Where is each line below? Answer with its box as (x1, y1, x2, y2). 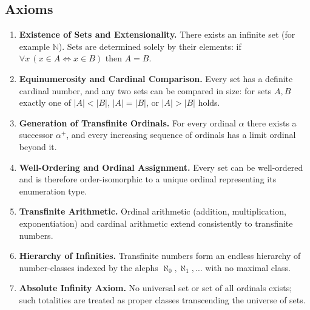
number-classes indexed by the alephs (19, 261, 158, 274)
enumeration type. (19, 184, 87, 197)
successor (19, 128, 53, 141)
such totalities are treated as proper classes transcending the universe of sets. (19, 293, 306, 306)
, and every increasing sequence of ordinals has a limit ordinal (66, 128, 296, 141)
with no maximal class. (205, 261, 291, 274)
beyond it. (19, 140, 57, 153)
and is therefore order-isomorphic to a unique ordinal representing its (19, 173, 277, 185)
